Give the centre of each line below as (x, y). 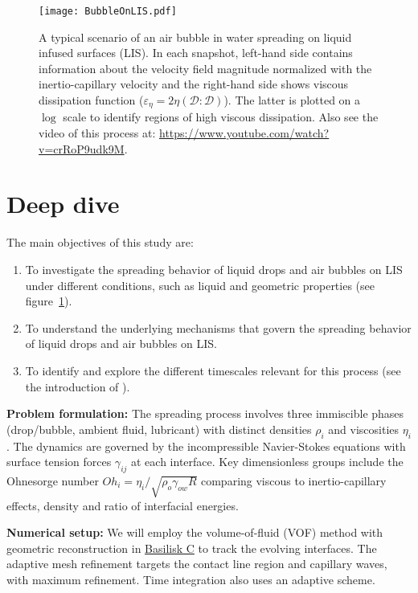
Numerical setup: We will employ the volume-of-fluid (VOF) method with (195, 532)
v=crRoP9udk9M (82, 148)
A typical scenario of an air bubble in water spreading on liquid (195, 37)
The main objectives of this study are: (100, 242)
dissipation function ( (91, 100)
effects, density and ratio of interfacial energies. (123, 505)
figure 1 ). (49, 301)
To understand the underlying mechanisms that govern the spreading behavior (218, 327)
